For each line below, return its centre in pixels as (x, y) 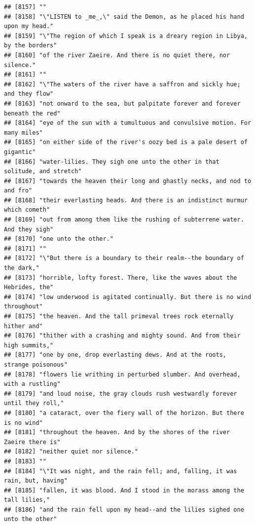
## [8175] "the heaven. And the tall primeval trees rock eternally (119, 316)
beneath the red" (32, 113)
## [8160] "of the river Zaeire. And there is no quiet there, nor (117, 55)
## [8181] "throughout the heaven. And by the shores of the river (117, 432)
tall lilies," (27, 500)
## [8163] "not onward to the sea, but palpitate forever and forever (122, 103)
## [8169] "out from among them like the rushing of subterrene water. (124, 220)
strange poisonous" (36, 364)
